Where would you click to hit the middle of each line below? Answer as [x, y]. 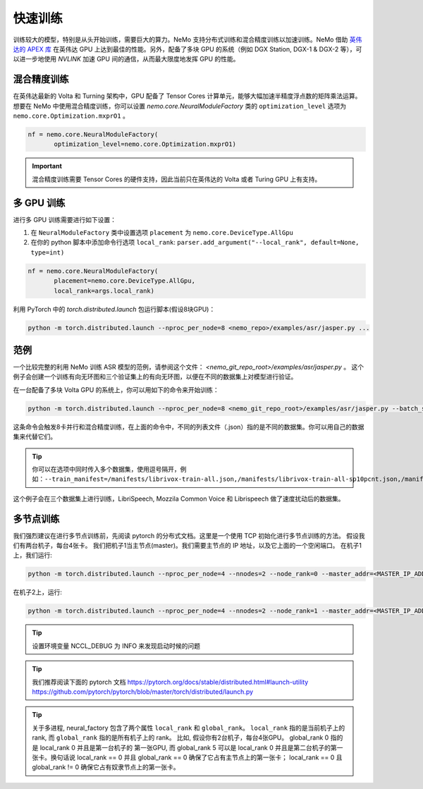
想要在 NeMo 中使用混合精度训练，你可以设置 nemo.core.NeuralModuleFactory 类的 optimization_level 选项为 [180, 106]
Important [47, 166]
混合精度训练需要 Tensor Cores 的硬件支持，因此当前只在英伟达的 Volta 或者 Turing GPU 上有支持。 [177, 179]
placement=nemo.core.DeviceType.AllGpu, [124, 281]
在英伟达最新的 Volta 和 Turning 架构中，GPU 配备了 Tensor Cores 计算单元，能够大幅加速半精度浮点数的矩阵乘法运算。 [187, 96]
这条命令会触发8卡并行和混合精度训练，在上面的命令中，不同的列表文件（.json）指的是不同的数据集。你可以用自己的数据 [189, 427]
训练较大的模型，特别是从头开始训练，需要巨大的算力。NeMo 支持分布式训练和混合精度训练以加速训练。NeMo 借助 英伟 [188, 39]
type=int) [48, 252]
